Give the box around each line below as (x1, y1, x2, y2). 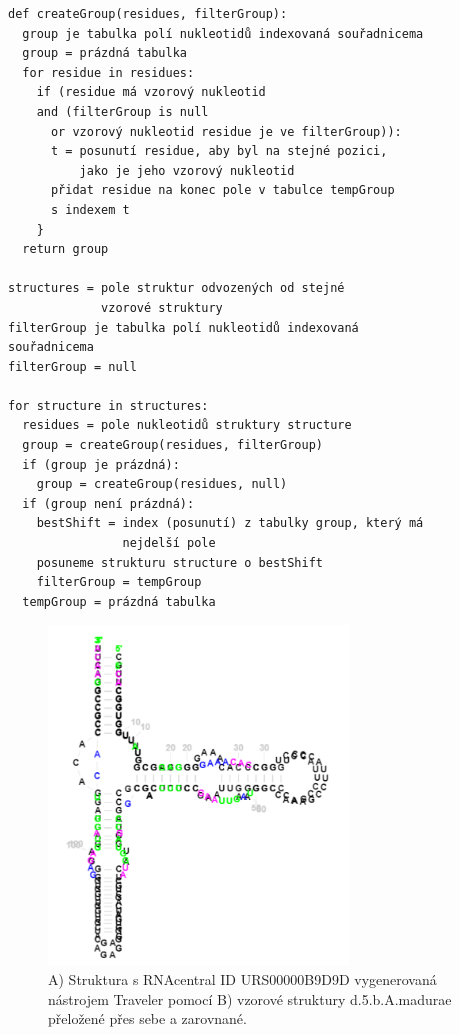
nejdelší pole (122, 536, 216, 551)
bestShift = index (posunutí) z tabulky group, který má (36, 516, 424, 531)
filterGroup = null (8, 359, 137, 374)
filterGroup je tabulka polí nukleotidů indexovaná (8, 320, 359, 335)
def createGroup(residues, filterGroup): (8, 7, 288, 21)
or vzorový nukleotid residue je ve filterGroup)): (50, 124, 402, 139)
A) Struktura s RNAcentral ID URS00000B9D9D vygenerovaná (48, 969, 437, 990)
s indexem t (50, 202, 130, 217)
